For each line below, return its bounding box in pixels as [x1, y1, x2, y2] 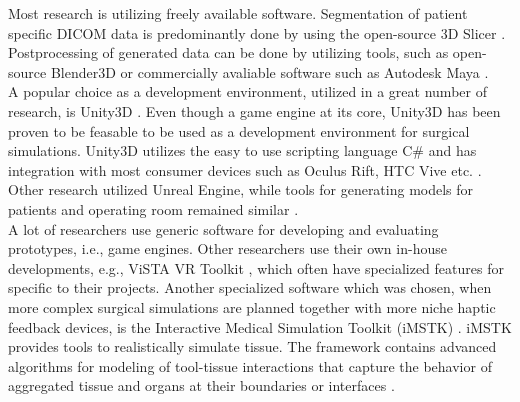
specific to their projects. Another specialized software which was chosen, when [8, 277, 492, 298]
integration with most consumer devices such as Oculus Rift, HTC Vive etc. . [8, 159, 482, 180]
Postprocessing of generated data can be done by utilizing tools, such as [8, 42, 449, 63]
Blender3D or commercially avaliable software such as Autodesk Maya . [50, 61, 489, 82]
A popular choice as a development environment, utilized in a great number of [8, 81, 487, 102]
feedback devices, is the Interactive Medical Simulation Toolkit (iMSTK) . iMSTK [8, 316, 512, 337]
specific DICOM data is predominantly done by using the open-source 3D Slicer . [8, 22, 506, 43]
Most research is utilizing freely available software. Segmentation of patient [8, 3, 468, 23]
